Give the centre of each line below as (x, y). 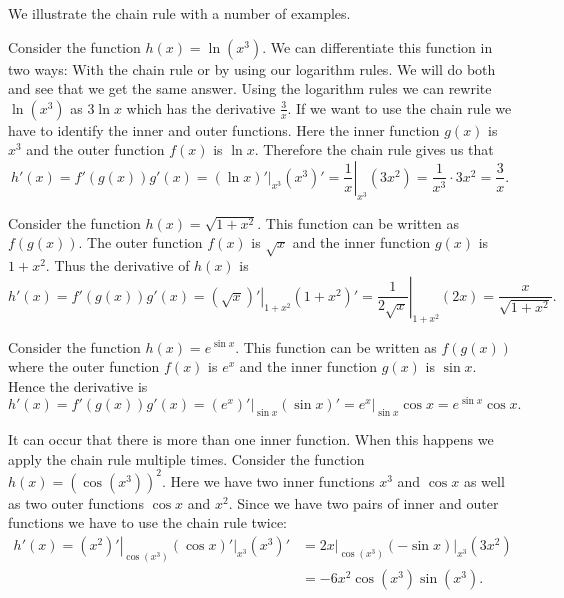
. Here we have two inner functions (268, 480)
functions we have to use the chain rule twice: (147, 522)
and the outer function (95, 149)
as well (484, 480)
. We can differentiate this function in (377, 46)
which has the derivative (201, 107)
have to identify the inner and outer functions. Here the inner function (224, 129)
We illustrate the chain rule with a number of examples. (179, 13)
